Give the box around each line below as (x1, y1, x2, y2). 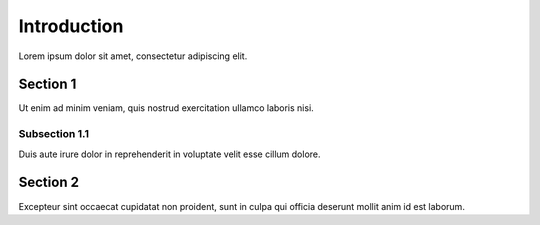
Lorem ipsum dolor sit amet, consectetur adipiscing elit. (18, 50, 248, 62)
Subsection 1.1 (18, 127, 90, 141)
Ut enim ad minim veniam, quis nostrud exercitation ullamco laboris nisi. (18, 102, 314, 114)
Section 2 (18, 174, 80, 191)
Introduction (18, 15, 124, 37)
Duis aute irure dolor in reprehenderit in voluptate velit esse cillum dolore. (18, 148, 321, 160)
